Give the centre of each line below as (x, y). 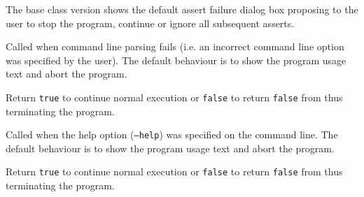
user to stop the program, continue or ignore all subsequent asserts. (150, 23)
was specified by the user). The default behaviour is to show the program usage (176, 60)
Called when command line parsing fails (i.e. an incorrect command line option (175, 46)
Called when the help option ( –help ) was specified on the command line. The (172, 134)
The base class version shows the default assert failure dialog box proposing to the (182, 9)
